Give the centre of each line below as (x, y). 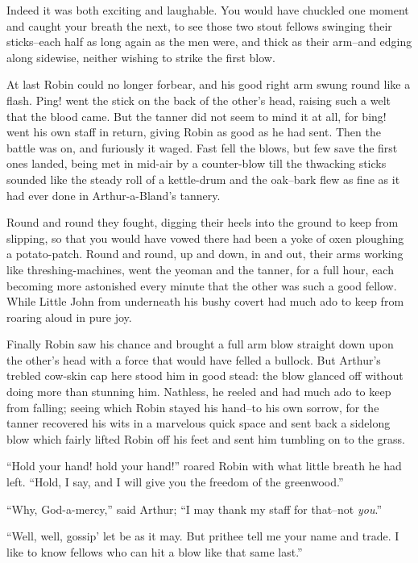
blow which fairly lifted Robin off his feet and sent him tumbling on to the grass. (206, 438)
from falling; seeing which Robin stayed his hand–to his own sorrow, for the (193, 407)
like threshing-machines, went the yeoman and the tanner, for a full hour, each (200, 269)
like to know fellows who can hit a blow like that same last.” (155, 551)
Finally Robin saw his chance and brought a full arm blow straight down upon (200, 344)
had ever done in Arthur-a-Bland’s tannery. (114, 195)
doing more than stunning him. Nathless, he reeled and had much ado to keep (199, 392)
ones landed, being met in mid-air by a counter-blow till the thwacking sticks (197, 163)
